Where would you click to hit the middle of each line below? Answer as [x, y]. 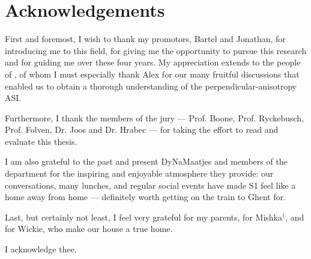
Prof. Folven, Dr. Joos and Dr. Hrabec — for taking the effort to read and [142, 129]
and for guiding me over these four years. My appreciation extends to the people [153, 62]
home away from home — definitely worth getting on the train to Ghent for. [146, 197]
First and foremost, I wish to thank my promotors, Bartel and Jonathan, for [145, 39]
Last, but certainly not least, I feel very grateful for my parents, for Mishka [143, 217]
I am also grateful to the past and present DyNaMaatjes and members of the [146, 161]
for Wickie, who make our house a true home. [89, 229]
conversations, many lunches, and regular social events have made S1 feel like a [150, 185]
